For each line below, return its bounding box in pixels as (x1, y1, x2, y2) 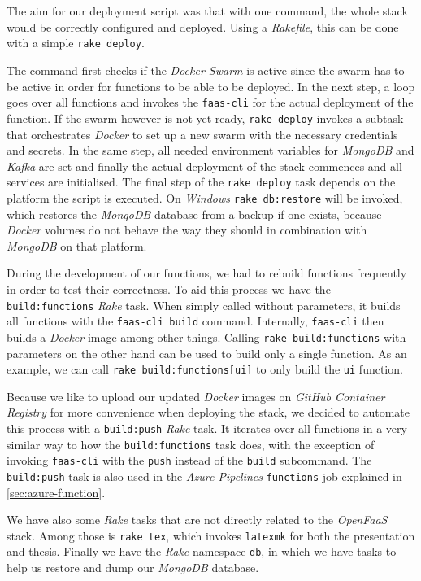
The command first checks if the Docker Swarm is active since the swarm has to (7, 62, 405, 79)
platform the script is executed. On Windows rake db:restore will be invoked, (7, 189, 403, 206)
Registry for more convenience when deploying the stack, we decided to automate (7, 404, 410, 421)
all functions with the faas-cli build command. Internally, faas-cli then (7, 312, 384, 330)
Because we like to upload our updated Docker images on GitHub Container (7, 387, 385, 404)
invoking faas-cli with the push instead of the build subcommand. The (7, 452, 372, 469)
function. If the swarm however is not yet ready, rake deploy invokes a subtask (7, 109, 404, 126)
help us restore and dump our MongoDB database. (7, 559, 259, 576)
